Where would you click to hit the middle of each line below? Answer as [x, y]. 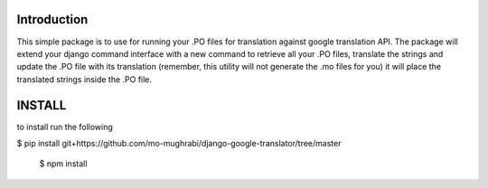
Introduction [52, 19]
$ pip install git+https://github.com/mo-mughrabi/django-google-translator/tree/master [179, 143]
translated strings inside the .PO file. [84, 79]
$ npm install [63, 164]
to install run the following [65, 127]
